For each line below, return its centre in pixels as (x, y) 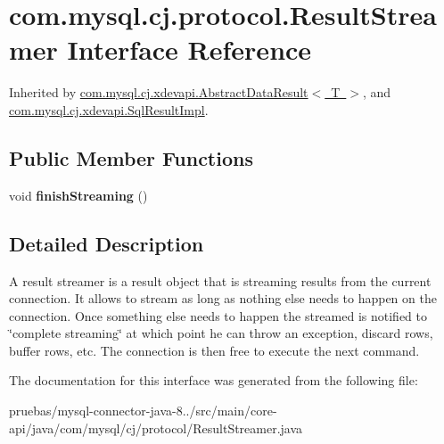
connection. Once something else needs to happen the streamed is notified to (218, 315)
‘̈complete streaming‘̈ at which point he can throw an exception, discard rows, (221, 333)
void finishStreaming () (78, 195)
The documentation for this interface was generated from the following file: (214, 380)
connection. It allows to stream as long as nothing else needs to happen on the (223, 298)
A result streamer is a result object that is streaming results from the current (220, 280)
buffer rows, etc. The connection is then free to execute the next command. (214, 350)
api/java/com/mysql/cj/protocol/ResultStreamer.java (156, 428)
